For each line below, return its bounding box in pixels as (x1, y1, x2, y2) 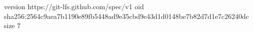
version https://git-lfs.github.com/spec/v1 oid (4, 1, 144, 11)
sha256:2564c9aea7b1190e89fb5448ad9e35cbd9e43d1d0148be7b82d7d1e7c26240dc (4, 11, 249, 21)
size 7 (4, 20, 21, 31)
